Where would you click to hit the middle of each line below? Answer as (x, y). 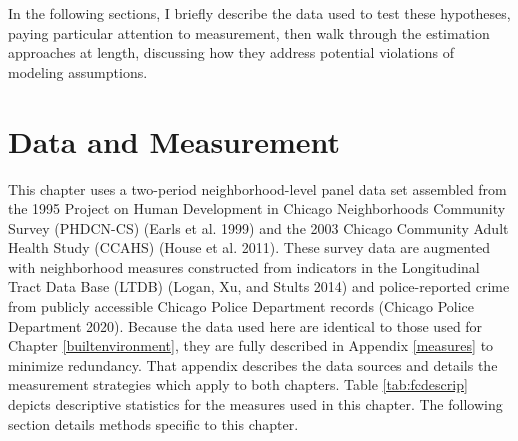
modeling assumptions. (78, 71)
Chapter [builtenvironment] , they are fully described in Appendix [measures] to (251, 345)
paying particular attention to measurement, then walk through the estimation (249, 32)
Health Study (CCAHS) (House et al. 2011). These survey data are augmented (249, 247)
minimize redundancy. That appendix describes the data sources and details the (253, 364)
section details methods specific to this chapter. (153, 423)
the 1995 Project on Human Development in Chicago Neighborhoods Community (257, 208)
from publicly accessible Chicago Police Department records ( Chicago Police (241, 306)
